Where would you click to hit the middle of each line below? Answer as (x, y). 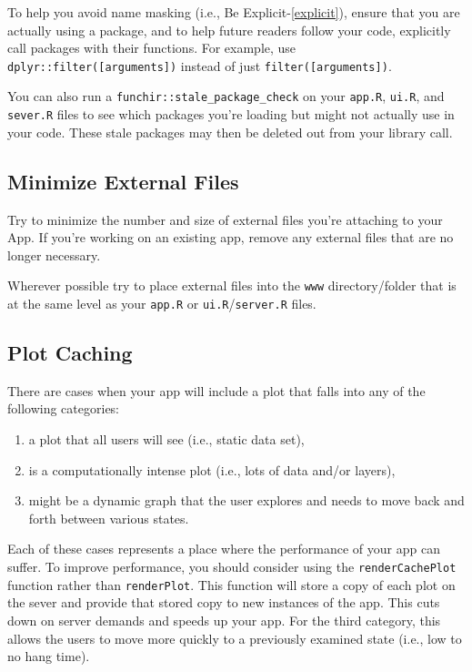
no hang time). (49, 656)
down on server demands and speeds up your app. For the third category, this (224, 620)
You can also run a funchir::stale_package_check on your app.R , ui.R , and (226, 96)
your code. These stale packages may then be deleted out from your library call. (230, 132)
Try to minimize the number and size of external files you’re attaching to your (225, 219)
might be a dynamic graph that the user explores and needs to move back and (246, 500)
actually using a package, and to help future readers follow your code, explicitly (229, 30)
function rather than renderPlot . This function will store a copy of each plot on (231, 584)
